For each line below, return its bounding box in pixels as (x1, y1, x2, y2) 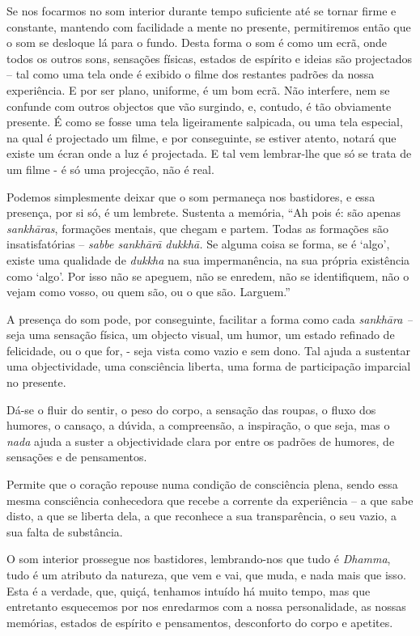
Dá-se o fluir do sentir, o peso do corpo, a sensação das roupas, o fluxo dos (6, 401, 376, 418)
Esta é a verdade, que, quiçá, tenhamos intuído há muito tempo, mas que (6, 582, 371, 599)
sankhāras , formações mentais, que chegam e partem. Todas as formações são (6, 219, 388, 236)
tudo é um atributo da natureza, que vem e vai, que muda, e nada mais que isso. (6, 566, 406, 583)
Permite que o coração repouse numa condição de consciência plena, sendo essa (6, 476, 398, 493)
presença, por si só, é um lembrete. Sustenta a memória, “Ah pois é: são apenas (6, 204, 401, 221)
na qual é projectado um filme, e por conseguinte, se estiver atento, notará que (6, 129, 397, 146)
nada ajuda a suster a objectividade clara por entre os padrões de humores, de (6, 432, 395, 449)
